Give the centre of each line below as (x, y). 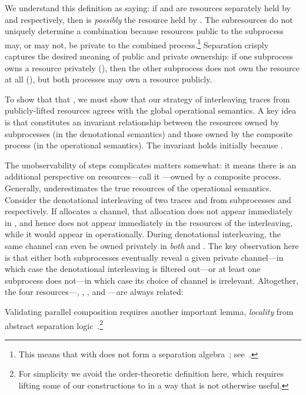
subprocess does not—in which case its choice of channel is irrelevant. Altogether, (152, 280)
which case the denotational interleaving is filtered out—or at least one (133, 269)
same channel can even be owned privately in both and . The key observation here (152, 245)
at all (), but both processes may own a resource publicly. (109, 79)
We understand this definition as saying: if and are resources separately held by (148, 8)
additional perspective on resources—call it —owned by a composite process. (143, 176)
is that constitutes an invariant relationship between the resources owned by (142, 122)
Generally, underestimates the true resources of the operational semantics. (138, 187)
